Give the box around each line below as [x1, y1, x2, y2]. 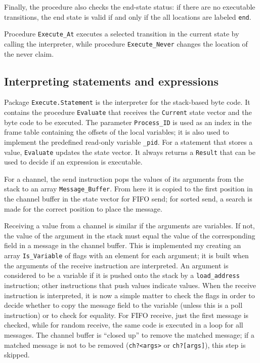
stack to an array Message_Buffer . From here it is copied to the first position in [4, 183, 253, 194]
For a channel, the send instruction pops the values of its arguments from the [4, 173, 244, 184]
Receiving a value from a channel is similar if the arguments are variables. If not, [4, 220, 255, 231]
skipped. [4, 349, 30, 360]
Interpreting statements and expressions [4, 73, 219, 89]
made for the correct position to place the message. [4, 203, 162, 214]
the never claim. [4, 48, 54, 59]
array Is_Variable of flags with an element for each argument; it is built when [4, 250, 249, 261]
